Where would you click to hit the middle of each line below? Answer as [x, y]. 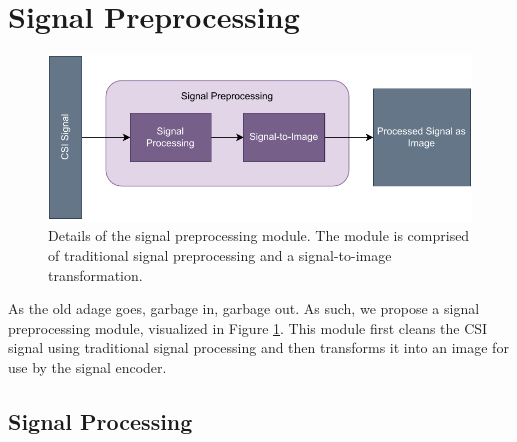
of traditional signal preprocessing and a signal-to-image [220, 254]
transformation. [95, 274]
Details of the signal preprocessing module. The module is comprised [259, 235]
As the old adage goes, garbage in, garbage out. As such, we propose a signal [244, 308]
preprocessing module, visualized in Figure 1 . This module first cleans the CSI [248, 327]
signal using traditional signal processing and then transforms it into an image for [258, 347]
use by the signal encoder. [87, 366]
